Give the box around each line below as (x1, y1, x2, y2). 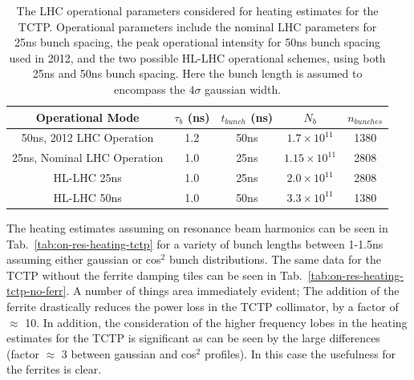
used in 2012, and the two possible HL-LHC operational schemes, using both (9, 49, 386, 66)
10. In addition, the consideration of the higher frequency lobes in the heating (25, 313, 408, 330)
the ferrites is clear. (6, 361, 102, 378)
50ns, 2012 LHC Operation (21, 129, 154, 146)
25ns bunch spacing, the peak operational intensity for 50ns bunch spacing (14, 34, 381, 51)
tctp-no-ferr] (6, 282, 67, 299)
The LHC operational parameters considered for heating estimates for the (16, 2, 379, 18)
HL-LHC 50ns (53, 188, 122, 205)
